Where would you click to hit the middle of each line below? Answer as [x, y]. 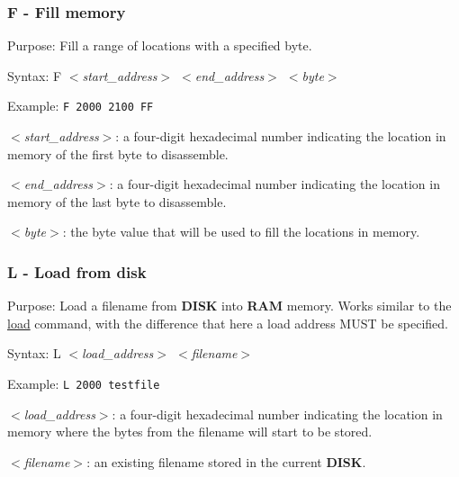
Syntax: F [35, 75]
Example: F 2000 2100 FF [81, 106]
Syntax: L [34, 353]
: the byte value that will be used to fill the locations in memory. [241, 232]
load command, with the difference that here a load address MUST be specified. [228, 323]
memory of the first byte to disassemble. [118, 153]
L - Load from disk [77, 271]
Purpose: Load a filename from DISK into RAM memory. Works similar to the [229, 306]
